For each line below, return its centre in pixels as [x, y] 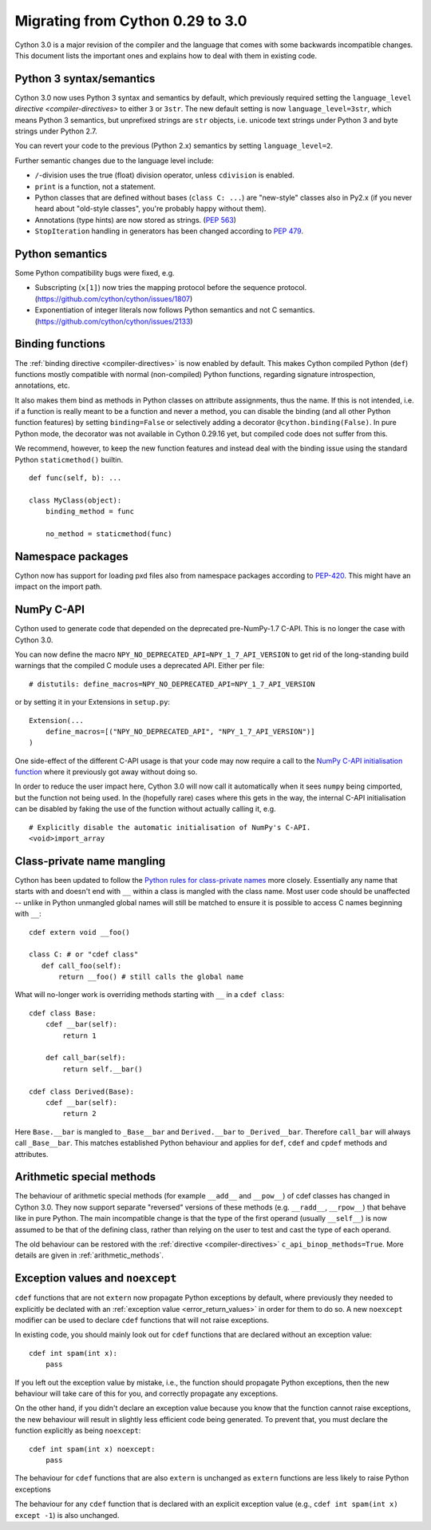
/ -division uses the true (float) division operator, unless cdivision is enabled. [164, 175]
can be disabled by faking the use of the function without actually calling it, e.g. [145, 809]
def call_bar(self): [85, 1058]
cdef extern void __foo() [80, 932]
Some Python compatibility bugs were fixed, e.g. [95, 273]
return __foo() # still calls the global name [151, 977]
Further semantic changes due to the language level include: [115, 161]
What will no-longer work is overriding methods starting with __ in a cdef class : [150, 995]
